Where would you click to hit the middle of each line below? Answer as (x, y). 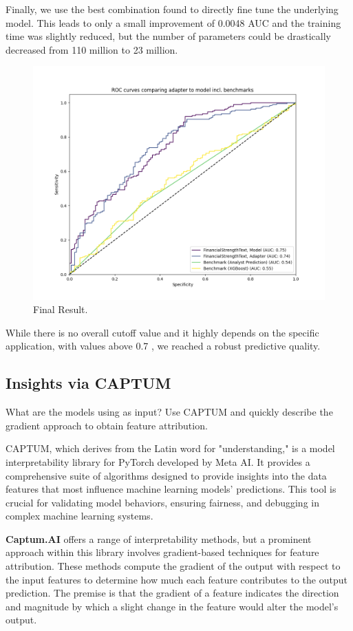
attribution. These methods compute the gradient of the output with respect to (173, 566)
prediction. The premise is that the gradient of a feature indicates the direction (172, 593)
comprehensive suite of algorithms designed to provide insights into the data (166, 475)
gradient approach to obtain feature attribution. (107, 425)
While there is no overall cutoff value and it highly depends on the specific (162, 332)
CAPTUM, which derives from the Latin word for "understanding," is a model (170, 448)
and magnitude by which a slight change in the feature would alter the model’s (172, 606)
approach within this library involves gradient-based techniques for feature (162, 552)
